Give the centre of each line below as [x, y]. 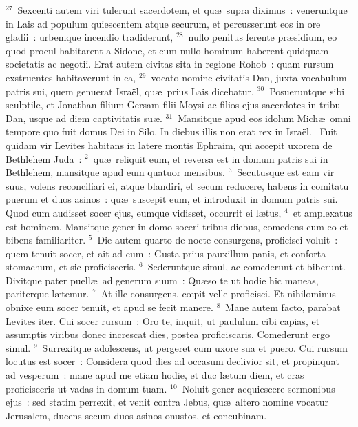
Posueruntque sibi [307, 91]
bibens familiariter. [46, 240]
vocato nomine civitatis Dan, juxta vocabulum [249, 77]
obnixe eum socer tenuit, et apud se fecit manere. [109, 307]
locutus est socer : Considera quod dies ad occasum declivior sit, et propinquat [172, 361]
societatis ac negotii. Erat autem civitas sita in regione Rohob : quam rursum [170, 64]
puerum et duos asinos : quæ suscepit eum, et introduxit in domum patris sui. [172, 199]
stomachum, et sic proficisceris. [71, 267]
